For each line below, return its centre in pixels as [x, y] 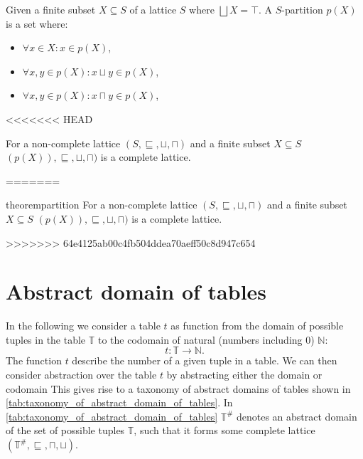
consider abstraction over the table [81, 375]
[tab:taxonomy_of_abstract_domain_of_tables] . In [119, 402]
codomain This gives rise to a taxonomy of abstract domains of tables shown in [178, 388]
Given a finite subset [51, 9]
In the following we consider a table [83, 326]
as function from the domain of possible [257, 326]
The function [34, 360]
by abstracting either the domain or [244, 375]
